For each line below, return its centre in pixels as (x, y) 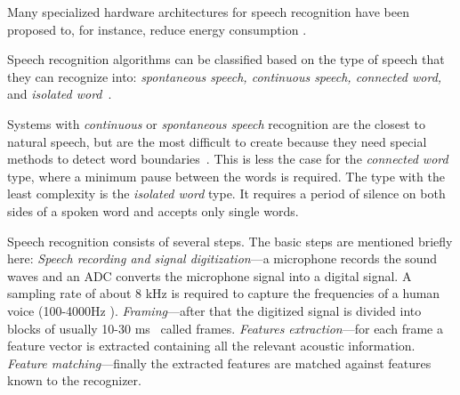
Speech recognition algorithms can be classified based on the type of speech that (226, 59)
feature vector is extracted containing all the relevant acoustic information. (211, 346)
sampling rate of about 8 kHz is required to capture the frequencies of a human (224, 293)
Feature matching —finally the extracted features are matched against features (219, 363)
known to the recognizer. (74, 380)
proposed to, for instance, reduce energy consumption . (157, 29)
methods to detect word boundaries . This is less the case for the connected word (228, 159)
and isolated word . (60, 94)
